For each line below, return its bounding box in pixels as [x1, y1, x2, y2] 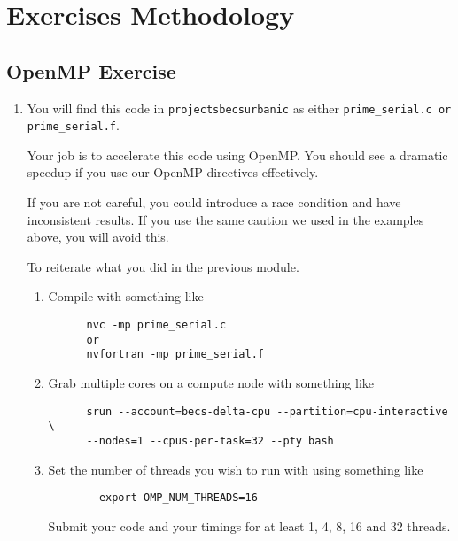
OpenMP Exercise [6, 57, 176, 84]
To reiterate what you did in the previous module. [27, 257, 299, 275]
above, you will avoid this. [27, 228, 169, 246]
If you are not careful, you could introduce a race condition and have [27, 193, 401, 212]
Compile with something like [48, 287, 204, 305]
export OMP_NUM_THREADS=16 [98, 491, 258, 505]
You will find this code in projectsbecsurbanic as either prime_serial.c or [27, 98, 452, 117]
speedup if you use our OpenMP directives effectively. [27, 163, 319, 182]
